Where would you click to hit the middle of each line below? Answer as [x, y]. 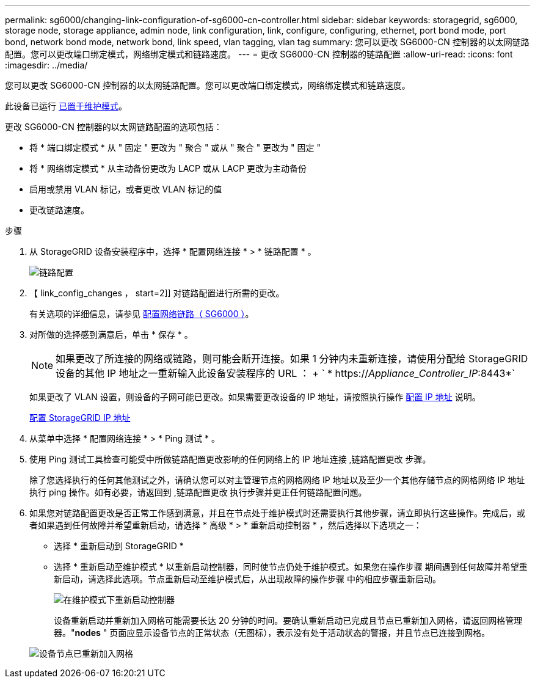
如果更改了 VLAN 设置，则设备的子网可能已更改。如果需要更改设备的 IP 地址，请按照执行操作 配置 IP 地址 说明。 [255, 397]
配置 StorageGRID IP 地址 [80, 418]
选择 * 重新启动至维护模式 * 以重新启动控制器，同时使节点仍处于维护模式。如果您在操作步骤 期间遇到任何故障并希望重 [291, 567]
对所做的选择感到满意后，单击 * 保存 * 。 [111, 334]
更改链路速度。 [59, 210]
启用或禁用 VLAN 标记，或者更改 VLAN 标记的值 [126, 189]
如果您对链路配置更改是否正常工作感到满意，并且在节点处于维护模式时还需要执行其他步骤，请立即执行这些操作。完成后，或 [277, 513]
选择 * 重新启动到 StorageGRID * [119, 546]
